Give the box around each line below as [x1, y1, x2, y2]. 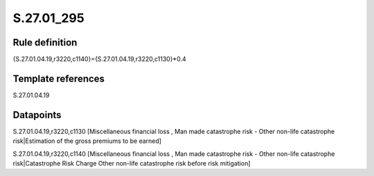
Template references [12, 72, 105, 84]
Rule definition [12, 37, 78, 48]
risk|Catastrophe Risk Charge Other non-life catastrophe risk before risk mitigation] [12, 159, 251, 168]
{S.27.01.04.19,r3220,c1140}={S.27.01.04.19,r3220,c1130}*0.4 [12, 55, 186, 63]
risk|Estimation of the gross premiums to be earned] [12, 137, 162, 145]
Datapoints [12, 109, 62, 121]
